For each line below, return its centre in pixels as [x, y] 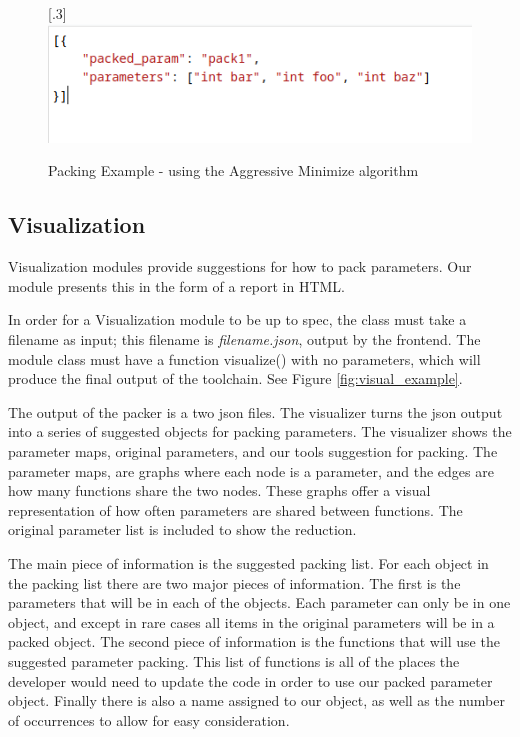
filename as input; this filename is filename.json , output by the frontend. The [244, 339]
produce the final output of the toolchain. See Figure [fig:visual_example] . [235, 378]
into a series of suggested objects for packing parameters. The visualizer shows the [260, 431]
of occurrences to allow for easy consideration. [149, 719]
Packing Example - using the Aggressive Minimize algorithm [233, 170]
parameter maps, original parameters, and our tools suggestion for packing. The [253, 450]
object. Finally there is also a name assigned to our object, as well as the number [256, 700]
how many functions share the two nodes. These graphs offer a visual [219, 490]
